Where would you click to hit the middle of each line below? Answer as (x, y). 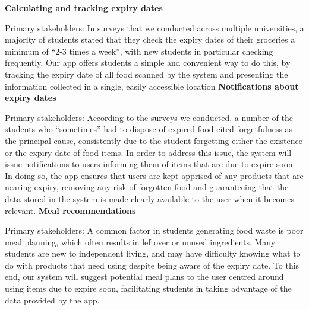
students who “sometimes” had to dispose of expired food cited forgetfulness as (149, 129)
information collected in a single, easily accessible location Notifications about (152, 86)
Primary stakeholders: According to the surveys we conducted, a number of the (149, 117)
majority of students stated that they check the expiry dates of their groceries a (150, 39)
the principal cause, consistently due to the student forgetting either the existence (154, 140)
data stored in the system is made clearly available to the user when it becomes (150, 198)
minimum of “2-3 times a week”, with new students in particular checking (139, 51)
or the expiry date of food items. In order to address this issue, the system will (148, 152)
